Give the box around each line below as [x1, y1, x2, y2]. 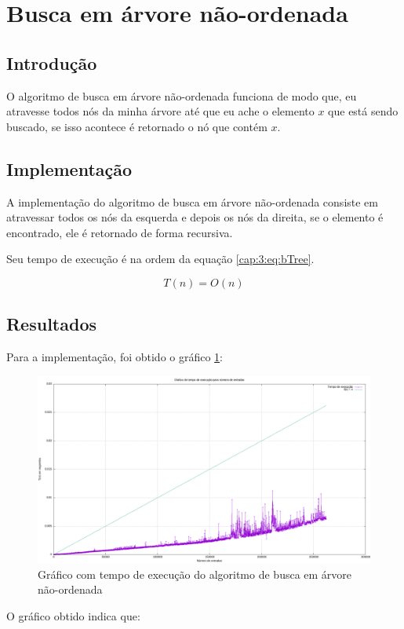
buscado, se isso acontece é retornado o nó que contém [6, 118, 268, 134]
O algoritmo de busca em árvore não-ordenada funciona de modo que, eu [6, 87, 357, 104]
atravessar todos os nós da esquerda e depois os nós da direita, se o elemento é [6, 209, 384, 225]
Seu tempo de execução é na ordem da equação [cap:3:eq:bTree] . [6, 251, 315, 267]
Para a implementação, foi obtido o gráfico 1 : [6, 349, 224, 365]
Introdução [6, 50, 97, 75]
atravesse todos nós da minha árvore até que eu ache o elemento [6, 103, 315, 119]
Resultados [6, 312, 96, 336]
